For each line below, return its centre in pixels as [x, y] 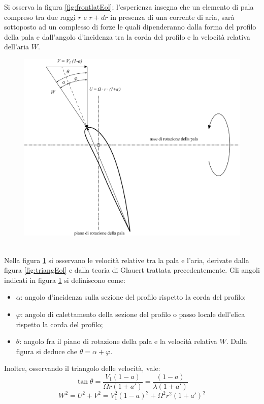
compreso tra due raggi [40, 17]
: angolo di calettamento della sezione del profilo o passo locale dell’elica [133, 314]
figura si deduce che [47, 351]
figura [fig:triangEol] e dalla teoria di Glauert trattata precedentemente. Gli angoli [132, 270]
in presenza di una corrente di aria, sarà [172, 17]
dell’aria [17, 47]
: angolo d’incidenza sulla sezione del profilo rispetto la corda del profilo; [133, 297]
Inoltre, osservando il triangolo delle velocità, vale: [82, 368]
